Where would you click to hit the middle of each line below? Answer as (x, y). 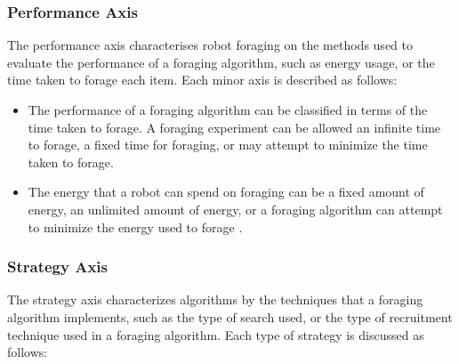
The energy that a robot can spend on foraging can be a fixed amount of (226, 192)
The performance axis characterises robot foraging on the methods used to (210, 45)
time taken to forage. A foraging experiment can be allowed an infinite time (234, 127)
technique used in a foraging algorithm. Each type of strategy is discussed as (216, 334)
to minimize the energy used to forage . (135, 226)
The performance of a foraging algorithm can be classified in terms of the (228, 109)
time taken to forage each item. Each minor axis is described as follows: (202, 80)
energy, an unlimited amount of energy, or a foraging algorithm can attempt (235, 209)
